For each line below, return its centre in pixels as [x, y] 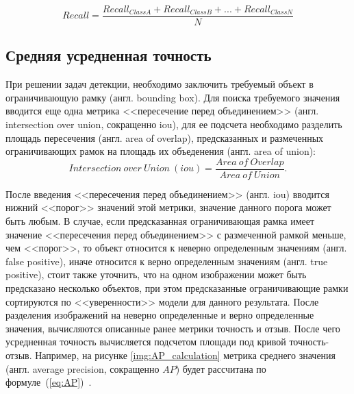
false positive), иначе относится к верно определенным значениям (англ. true [167, 261]
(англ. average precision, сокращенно [83, 368]
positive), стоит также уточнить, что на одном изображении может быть [156, 274]
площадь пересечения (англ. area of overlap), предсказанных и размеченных [165, 137]
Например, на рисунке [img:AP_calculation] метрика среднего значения [186, 355]
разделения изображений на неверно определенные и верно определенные [160, 315]
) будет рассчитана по [221, 368]
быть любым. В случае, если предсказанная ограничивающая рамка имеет [160, 221]
